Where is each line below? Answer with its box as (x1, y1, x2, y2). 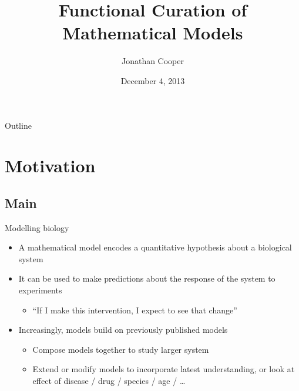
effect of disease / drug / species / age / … (32, 375, 186, 387)
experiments (18, 284, 62, 296)
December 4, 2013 (120, 74, 185, 86)
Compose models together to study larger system (32, 343, 209, 355)
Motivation (5, 153, 96, 178)
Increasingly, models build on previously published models (18, 323, 228, 336)
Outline (5, 119, 32, 131)
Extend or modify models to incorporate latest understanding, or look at (32, 363, 295, 375)
